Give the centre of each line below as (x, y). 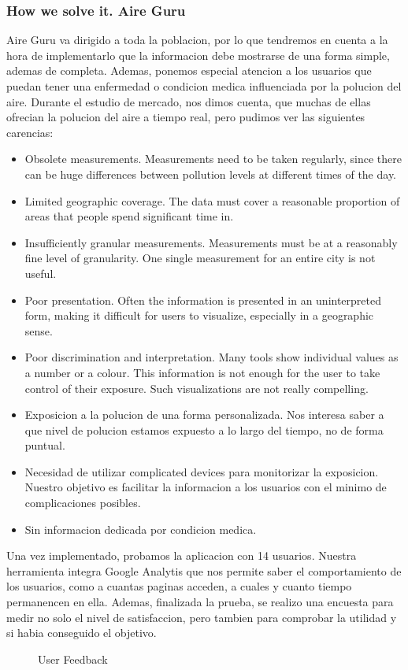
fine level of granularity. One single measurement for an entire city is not (200, 258)
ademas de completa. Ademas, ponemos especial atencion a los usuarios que (189, 70)
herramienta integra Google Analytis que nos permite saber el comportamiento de (204, 570)
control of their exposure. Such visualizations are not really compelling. (197, 388)
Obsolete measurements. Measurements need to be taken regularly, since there (213, 159)
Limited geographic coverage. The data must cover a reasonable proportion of (212, 200)
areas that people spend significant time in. (129, 216)
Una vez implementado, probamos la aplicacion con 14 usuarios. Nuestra (182, 555)
